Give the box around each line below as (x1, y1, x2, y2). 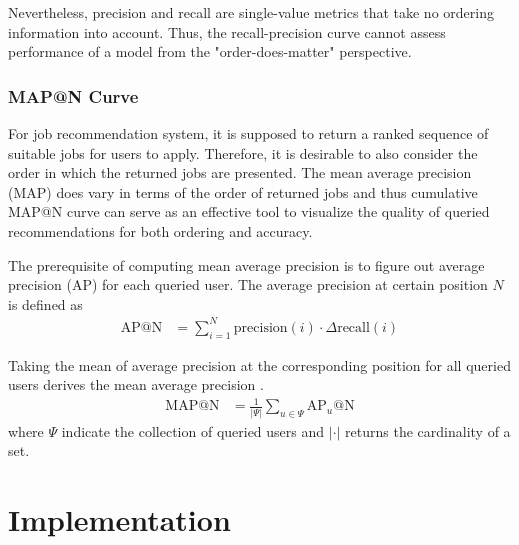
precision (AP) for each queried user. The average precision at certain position (8, 274, 488, 295)
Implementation (8, 499, 231, 540)
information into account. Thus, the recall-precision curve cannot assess (8, 21, 446, 42)
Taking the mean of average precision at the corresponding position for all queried (8, 354, 511, 375)
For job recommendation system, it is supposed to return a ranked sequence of (8, 123, 489, 143)
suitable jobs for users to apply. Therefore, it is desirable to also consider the (8, 142, 478, 163)
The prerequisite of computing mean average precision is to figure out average (8, 254, 485, 275)
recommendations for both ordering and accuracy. (8, 220, 313, 241)
